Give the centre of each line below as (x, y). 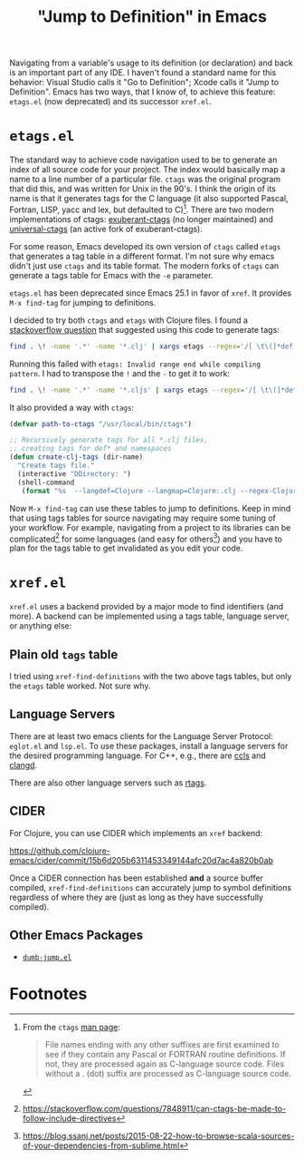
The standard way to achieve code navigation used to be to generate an (143, 160)
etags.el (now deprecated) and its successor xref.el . (111, 102)
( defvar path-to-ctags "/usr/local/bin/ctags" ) (101, 424)
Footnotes (48, 994)
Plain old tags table (64, 654)
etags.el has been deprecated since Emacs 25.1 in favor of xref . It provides (151, 293)
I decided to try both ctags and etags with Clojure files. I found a (129, 320)
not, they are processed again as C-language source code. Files (165, 1064)
